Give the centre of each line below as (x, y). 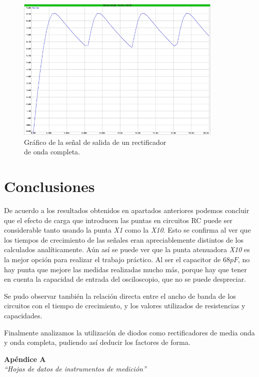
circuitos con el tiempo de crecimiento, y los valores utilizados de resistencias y (125, 306)
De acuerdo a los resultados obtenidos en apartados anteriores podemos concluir (127, 210)
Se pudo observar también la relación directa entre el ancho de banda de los (120, 296)
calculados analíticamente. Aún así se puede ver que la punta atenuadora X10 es (127, 249)
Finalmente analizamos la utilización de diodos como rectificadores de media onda (129, 332)
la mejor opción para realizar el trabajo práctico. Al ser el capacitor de (112, 259)
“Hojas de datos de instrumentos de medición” (75, 369)
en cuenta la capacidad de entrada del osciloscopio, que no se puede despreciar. (125, 279)
